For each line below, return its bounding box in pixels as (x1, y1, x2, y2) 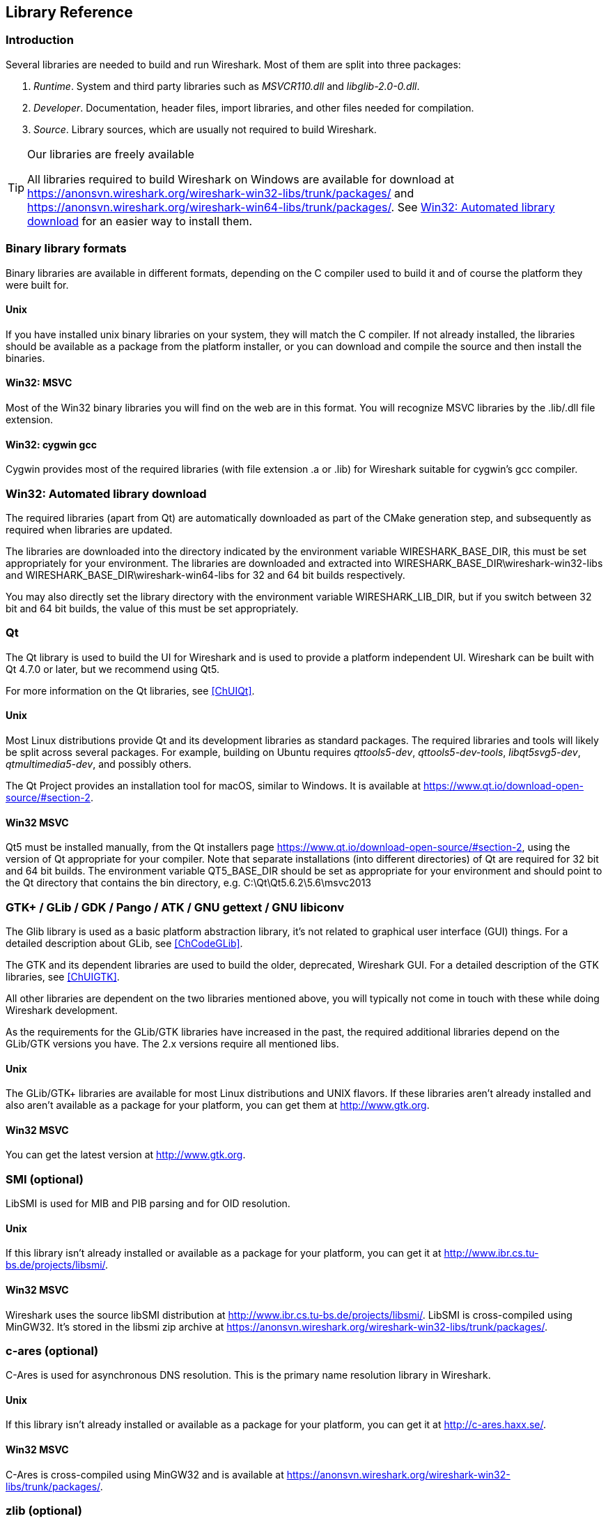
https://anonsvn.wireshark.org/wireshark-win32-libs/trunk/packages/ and (27, 186, 414, 200)
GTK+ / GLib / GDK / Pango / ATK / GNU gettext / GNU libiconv (6, 900, 344, 914)
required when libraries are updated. (6, 523, 173, 536)
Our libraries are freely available (27, 146, 194, 161)
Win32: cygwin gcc (6, 438, 97, 451)
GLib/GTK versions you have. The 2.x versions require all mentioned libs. (6, 1037, 339, 1050)
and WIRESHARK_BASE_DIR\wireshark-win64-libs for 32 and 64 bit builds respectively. (6, 568, 405, 581)
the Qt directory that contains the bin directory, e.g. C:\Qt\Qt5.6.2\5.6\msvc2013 (6, 877, 372, 889)
